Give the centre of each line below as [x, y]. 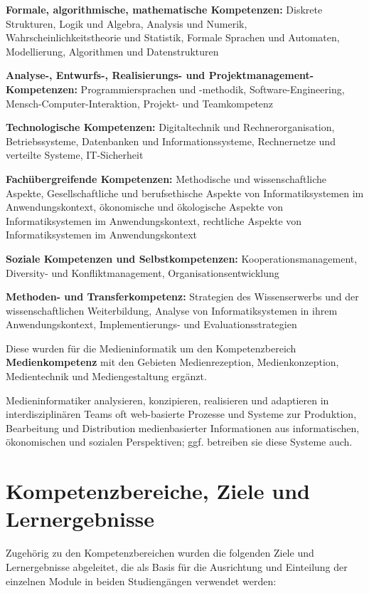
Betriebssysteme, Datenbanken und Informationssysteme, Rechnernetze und [171, 141]
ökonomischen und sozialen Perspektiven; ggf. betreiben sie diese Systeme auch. [179, 442]
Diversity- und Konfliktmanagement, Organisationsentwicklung [143, 272]
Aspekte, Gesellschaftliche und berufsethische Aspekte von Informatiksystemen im [185, 193]
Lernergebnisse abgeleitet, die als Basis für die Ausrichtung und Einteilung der [177, 566]
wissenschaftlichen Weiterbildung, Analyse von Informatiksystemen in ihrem [172, 310]
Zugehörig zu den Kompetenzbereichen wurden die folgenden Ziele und [160, 553]
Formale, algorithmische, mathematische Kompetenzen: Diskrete [164, 9]
